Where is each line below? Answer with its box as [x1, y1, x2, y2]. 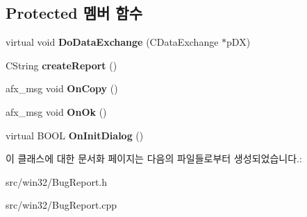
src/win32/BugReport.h [6, 174, 108, 189]
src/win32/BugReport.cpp [6, 198, 117, 212]
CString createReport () [6, 58, 117, 72]
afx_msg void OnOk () [6, 104, 107, 119]
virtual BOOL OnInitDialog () [6, 128, 144, 142]
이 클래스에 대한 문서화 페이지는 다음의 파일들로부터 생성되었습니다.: [6, 151, 302, 166]
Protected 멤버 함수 [6, 2, 142, 24]
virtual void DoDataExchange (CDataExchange [6, 35, 219, 49]
